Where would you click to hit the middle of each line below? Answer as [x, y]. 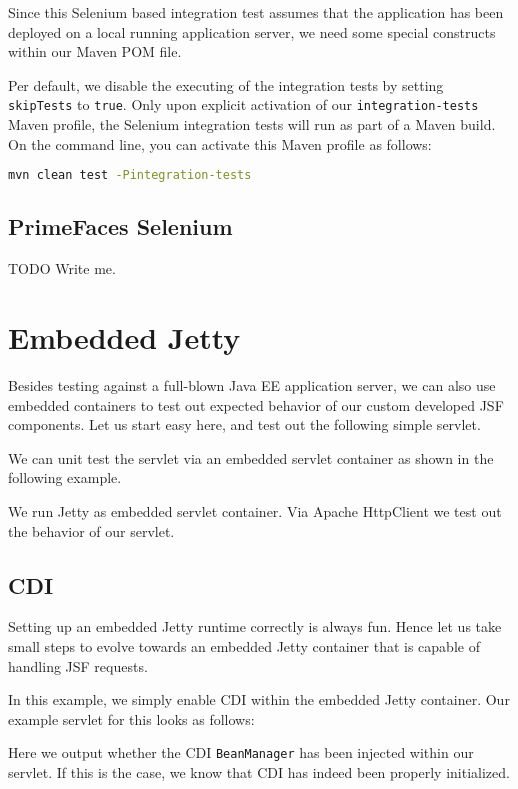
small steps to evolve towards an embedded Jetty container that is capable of [244, 645]
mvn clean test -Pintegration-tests [130, 175]
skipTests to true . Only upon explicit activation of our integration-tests [243, 104]
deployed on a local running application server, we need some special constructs [252, 31]
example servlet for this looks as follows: [131, 718]
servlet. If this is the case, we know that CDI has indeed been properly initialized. [259, 772]
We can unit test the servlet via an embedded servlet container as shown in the [251, 457]
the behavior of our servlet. [91, 530]
